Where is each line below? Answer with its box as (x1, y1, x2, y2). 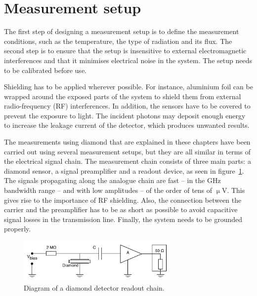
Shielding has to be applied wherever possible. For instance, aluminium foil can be (4, 81, 253, 92)
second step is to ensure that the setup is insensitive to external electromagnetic (4, 45, 247, 56)
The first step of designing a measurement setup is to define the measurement (4, 26, 239, 37)
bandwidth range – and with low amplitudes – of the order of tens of (4, 185, 213, 195)
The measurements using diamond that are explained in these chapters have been (4, 137, 251, 147)
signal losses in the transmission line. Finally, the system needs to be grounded (4, 214, 243, 224)
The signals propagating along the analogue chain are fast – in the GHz (4, 175, 221, 185)
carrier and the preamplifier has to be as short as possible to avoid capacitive (4, 204, 238, 215)
